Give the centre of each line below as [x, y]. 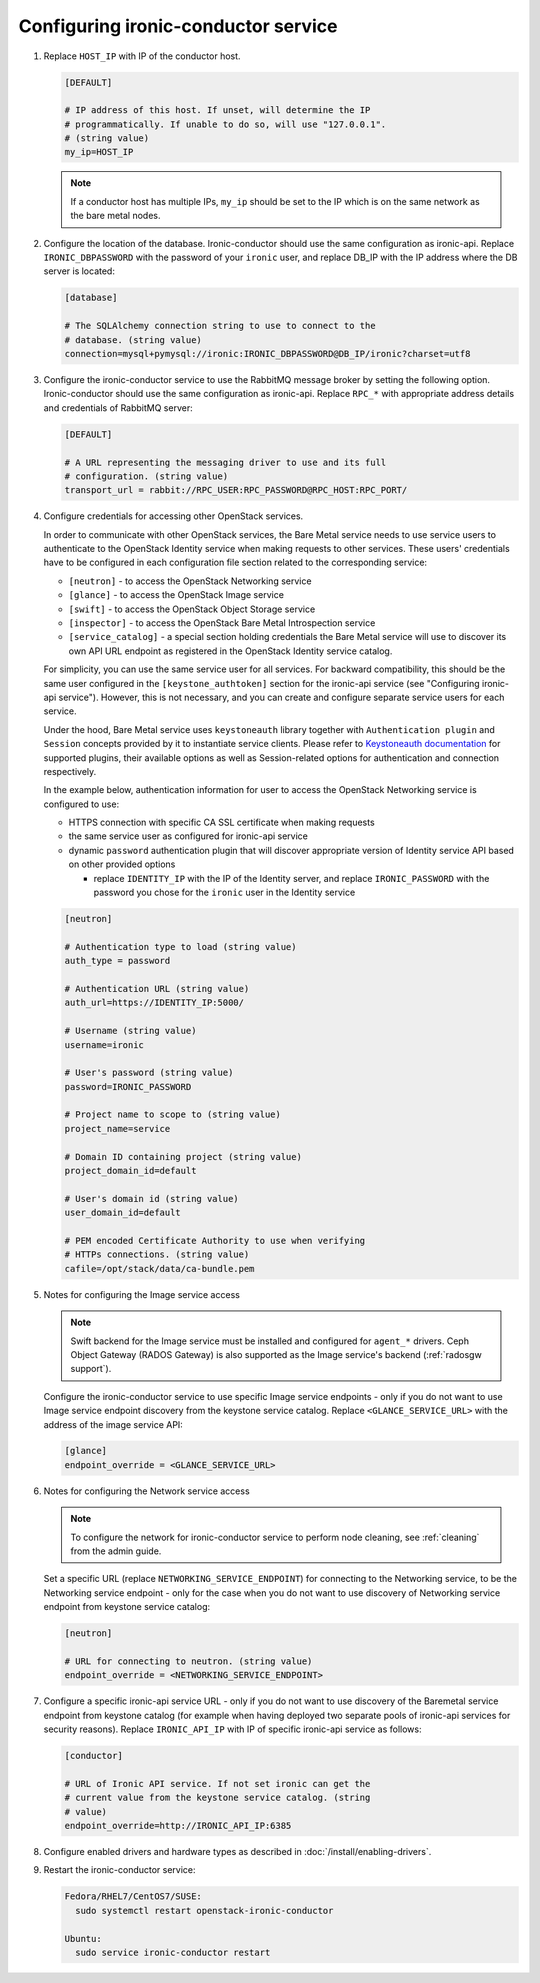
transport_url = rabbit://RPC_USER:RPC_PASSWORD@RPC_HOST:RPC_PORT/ [236, 490]
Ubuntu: [83, 1938]
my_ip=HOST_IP [99, 152]
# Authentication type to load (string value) [180, 946]
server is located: [79, 271]
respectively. [70, 771]
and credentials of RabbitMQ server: [118, 407]
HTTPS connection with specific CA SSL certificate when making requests [221, 822]
